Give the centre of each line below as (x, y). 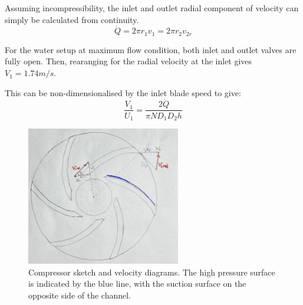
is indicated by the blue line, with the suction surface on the (137, 283)
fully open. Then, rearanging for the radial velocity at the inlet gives (129, 61)
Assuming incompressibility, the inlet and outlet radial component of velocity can (152, 8)
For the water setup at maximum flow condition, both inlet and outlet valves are (151, 49)
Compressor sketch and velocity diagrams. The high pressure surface (152, 272)
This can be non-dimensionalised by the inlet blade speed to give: (123, 92)
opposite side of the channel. (80, 295)
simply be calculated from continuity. (72, 19)
